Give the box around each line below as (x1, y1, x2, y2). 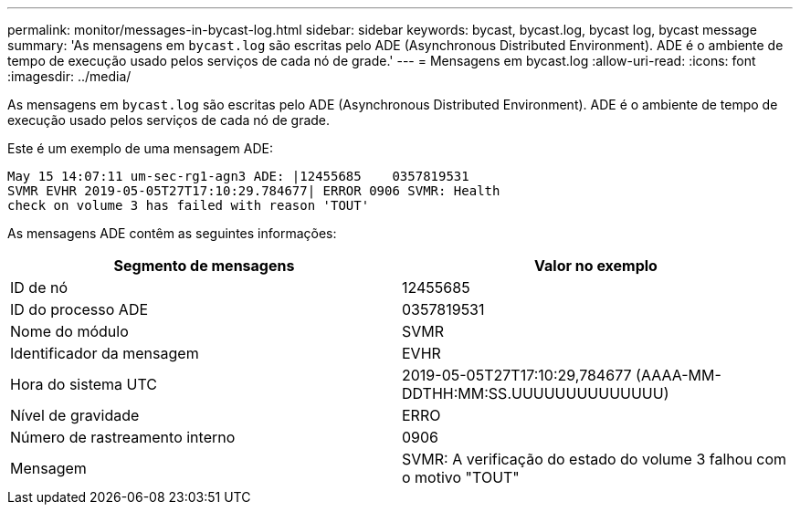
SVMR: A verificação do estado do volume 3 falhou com (402, 450, 787, 468)
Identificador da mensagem (10, 344, 199, 362)
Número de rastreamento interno (10, 428, 236, 446)
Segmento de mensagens (113, 256, 295, 275)
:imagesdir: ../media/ (7, 68, 132, 84)
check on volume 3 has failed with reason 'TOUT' (7, 198, 370, 213)
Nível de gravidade (10, 406, 140, 424)
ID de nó (10, 278, 68, 297)
